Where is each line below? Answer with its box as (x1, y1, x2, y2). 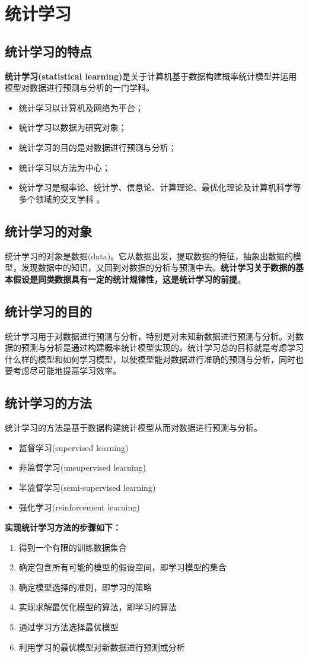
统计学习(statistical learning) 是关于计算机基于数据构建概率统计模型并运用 (5, 69, 297, 82)
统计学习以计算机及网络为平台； (18, 101, 144, 113)
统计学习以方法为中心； (18, 161, 110, 173)
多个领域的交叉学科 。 (18, 192, 105, 205)
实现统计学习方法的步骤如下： (5, 521, 121, 534)
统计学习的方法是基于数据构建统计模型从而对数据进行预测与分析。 (5, 421, 262, 434)
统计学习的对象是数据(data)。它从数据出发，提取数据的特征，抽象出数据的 (5, 249, 294, 262)
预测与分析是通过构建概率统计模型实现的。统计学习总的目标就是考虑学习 (21, 341, 304, 354)
